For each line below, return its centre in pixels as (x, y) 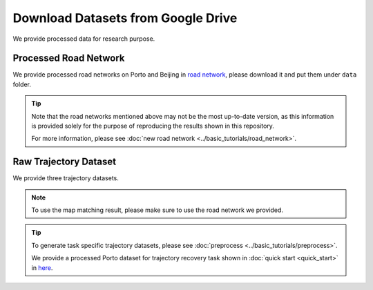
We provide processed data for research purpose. (84, 39)
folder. (22, 84)
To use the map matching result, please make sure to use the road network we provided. (157, 210)
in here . (42, 268)
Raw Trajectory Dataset (65, 162)
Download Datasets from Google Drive (125, 18)
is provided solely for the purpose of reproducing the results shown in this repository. (153, 126)
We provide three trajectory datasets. (66, 178)
